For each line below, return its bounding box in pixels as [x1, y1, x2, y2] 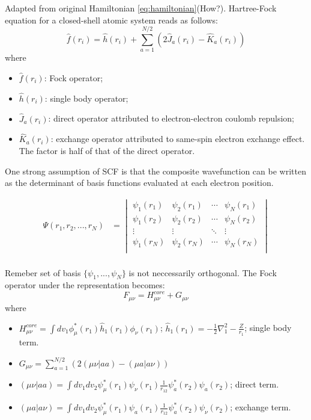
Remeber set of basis [5, 266, 81, 279]
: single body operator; [44, 91, 128, 104]
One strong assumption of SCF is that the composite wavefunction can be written [5, 164, 306, 177]
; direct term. [230, 378, 279, 391]
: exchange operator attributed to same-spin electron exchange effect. [50, 132, 305, 145]
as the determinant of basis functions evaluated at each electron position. [5, 176, 274, 189]
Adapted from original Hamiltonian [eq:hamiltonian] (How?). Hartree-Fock [5, 2, 277, 14]
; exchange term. [230, 401, 291, 413]
